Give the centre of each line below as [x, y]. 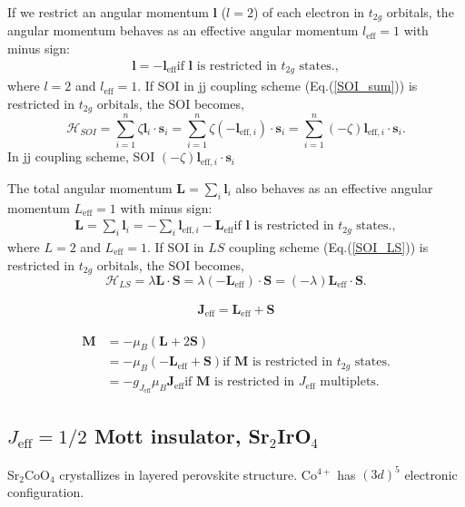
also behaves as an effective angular [334, 187]
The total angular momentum [90, 187]
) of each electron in [309, 12]
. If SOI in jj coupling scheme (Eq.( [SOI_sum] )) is [277, 86]
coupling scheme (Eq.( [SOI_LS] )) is [329, 246]
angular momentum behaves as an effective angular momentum [183, 30]
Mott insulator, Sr [182, 435]
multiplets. [350, 382]
